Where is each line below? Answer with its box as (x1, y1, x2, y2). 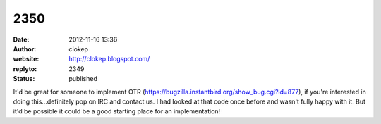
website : (13, 55, 40, 63)
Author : (13, 44, 37, 53)
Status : (13, 75, 35, 83)
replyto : (13, 64, 37, 73)
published (68, 75, 98, 83)
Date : (13, 35, 30, 44)
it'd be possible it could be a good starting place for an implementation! (13, 107, 221, 116)
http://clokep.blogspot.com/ (68, 55, 150, 63)
